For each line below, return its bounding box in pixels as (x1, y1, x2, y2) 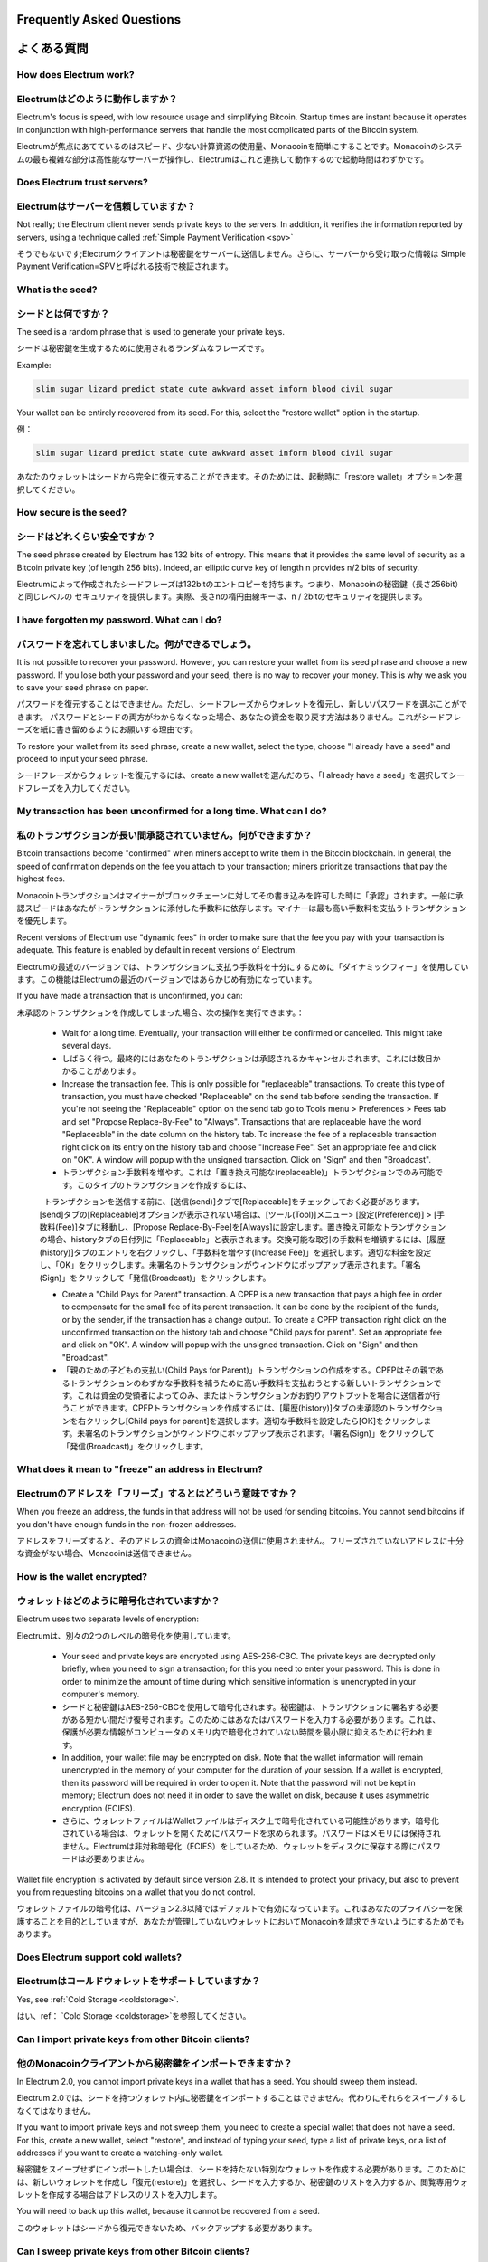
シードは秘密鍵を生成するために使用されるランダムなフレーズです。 (16, 343, 269, 354)
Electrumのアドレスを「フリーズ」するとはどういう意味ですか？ (16, 1487, 298, 1499)
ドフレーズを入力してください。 (16, 783, 136, 794)
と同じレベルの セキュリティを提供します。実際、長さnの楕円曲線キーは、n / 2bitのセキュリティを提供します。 (16, 591, 427, 602)
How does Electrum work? (16, 69, 135, 81)
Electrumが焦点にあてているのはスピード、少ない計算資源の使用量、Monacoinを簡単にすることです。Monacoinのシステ (16, 141, 463, 152)
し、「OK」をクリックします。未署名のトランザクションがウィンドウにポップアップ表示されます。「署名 (39, 1259, 422, 1270)
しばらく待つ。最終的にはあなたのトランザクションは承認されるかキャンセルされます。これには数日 (61, 1052, 434, 1063)
